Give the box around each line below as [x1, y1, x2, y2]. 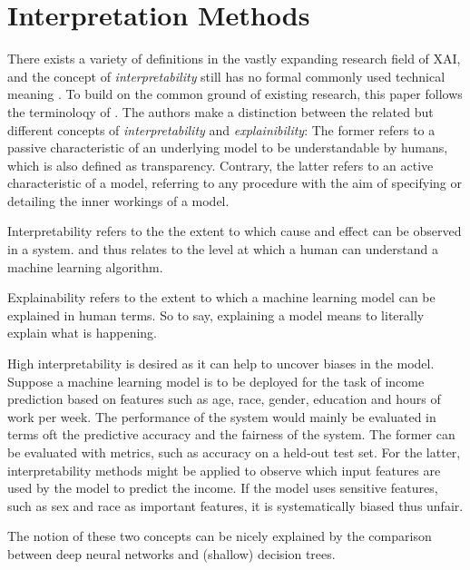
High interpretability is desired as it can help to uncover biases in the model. [7, 354, 435, 373]
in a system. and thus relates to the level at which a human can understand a [7, 240, 438, 259]
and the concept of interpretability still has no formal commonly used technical [7, 66, 446, 85]
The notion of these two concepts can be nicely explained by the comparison [7, 526, 432, 545]
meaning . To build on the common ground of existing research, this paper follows [7, 84, 463, 103]
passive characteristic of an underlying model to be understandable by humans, [7, 138, 448, 157]
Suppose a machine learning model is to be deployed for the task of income [7, 371, 425, 390]
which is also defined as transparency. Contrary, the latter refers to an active [7, 155, 434, 174]
